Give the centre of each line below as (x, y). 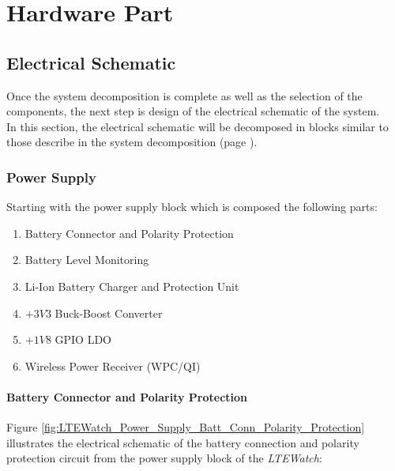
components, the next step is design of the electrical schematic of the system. (193, 111)
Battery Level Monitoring (87, 260)
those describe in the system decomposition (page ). (132, 142)
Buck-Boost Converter (109, 313)
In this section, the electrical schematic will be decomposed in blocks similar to (197, 126)
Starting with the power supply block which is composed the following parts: (192, 207)
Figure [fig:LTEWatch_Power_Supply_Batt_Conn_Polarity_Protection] (186, 427)
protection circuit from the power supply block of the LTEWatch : (164, 458)
